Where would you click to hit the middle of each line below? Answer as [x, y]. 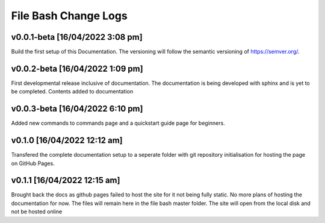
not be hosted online [37, 212]
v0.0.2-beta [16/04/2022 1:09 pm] [77, 68]
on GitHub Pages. [33, 163]
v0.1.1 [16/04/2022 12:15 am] [66, 181]
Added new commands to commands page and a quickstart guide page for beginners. [118, 123]
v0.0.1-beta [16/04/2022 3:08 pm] [77, 37]
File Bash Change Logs [69, 16]
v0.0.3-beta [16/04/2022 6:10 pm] [77, 109]
